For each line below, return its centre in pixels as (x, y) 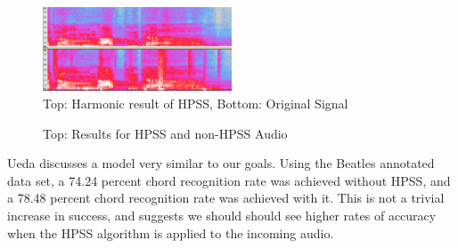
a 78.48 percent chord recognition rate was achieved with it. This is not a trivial (226, 198)
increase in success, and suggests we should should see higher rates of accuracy (222, 215)
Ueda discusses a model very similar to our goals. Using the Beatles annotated (221, 163)
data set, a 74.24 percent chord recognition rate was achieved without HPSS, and (229, 180)
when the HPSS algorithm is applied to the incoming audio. (171, 232)
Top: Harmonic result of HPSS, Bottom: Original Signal (196, 103)
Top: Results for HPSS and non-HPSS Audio (165, 133)
